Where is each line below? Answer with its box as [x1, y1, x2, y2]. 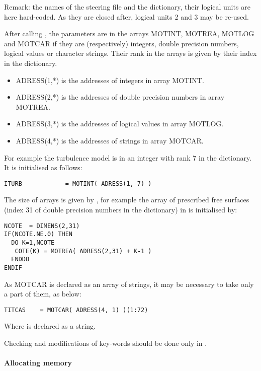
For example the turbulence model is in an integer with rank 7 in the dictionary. [4, 152, 252, 163]
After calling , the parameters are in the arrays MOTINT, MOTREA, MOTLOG [4, 28, 254, 39]
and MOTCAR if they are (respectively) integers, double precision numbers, [4, 38, 239, 48]
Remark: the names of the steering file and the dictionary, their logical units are [4, 2, 250, 12]
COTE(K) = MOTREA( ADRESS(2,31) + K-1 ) [15, 247, 152, 255]
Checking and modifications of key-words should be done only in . [4, 337, 207, 348]
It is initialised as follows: [4, 162, 82, 173]
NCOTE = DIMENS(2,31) [4, 222, 80, 230]
